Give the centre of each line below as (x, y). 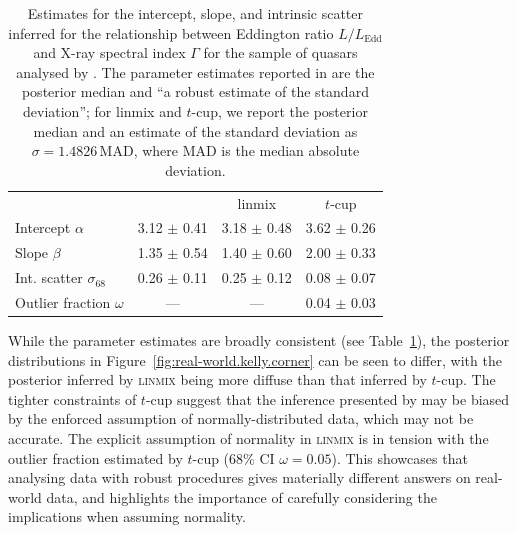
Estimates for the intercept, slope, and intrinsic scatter (195, 13)
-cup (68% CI (233, 457)
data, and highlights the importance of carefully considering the (241, 496)
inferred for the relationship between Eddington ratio (171, 32)
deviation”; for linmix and (102, 110)
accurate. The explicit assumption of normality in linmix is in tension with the (248, 438)
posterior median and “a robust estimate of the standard (195, 91)
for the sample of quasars (280, 52)
